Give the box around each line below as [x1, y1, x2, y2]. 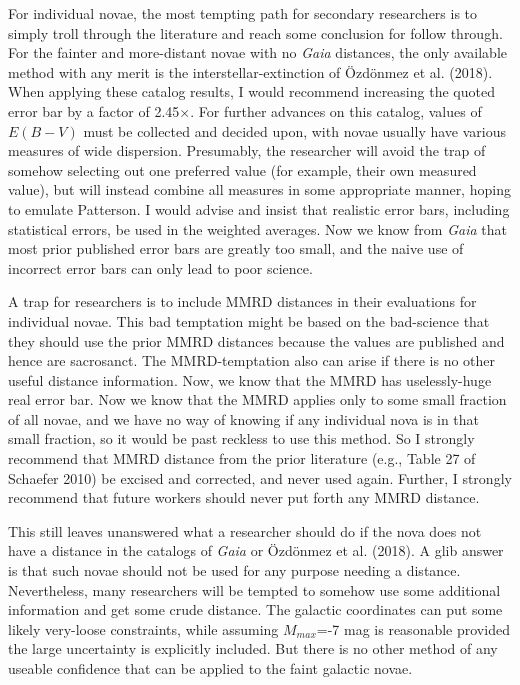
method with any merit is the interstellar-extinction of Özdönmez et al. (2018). [8, 61, 493, 82]
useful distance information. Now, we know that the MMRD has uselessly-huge [8, 369, 492, 390]
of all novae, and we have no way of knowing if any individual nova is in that [8, 408, 480, 429]
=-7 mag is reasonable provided [316, 618, 510, 639]
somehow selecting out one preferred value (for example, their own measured [8, 159, 477, 180]
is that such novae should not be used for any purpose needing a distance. [8, 560, 461, 581]
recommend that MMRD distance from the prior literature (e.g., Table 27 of [8, 448, 476, 469]
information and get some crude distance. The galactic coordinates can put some [8, 599, 503, 620]
